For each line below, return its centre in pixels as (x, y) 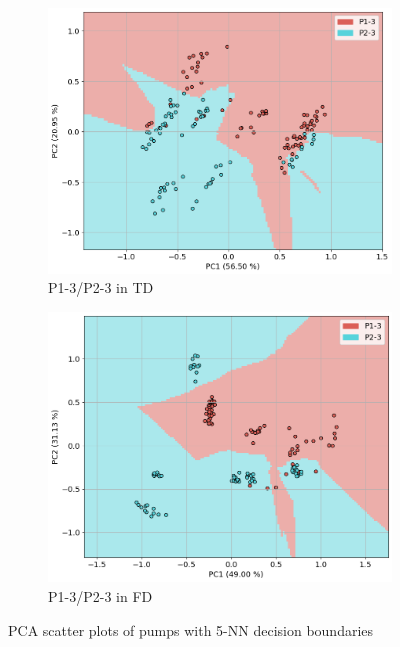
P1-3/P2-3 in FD (100, 596)
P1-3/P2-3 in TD (101, 287)
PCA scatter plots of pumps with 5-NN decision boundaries (191, 629)
